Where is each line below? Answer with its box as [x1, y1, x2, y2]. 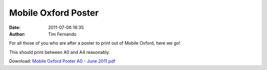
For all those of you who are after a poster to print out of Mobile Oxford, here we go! [9, 40, 180, 46]
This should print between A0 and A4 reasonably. [9, 49, 110, 55]
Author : [9, 31, 26, 37]
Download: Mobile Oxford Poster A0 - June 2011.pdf [9, 58, 116, 64]
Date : [9, 24, 21, 30]
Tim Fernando [48, 31, 77, 37]
